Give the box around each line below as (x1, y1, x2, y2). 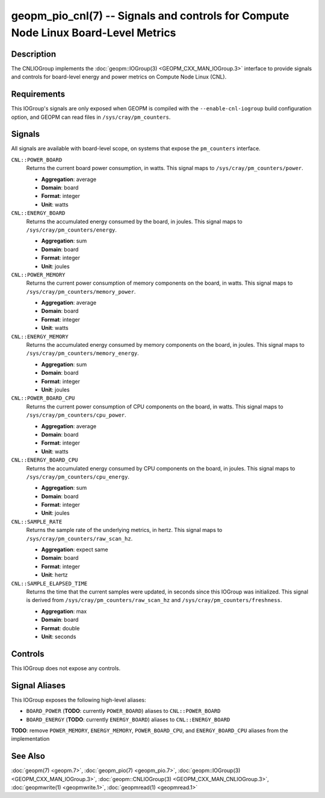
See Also (11, 751, 45, 761)
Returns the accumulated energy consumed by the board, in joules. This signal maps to (26, 218, 243, 225)
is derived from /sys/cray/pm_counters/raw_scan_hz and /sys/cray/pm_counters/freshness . (26, 597, 282, 604)
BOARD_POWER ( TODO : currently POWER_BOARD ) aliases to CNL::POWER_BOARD (26, 708, 221, 715)
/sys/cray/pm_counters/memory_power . (26, 288, 136, 295)
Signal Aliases (11, 680, 66, 691)
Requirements (11, 89, 66, 100)
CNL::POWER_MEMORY (11, 271, 66, 278)
